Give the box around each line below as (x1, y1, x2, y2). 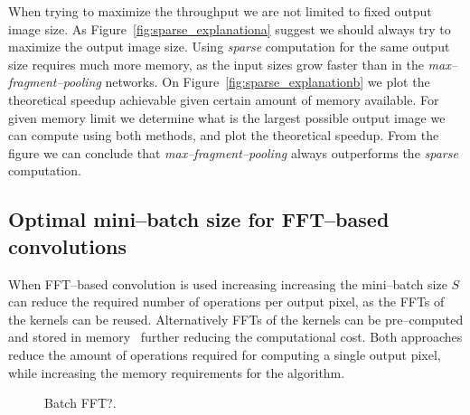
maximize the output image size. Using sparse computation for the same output (8, 37, 450, 56)
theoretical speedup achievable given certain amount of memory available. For (8, 90, 439, 108)
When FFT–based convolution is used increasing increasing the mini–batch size (8, 274, 447, 293)
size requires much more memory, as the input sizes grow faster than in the (8, 54, 424, 73)
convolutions (8, 231, 127, 259)
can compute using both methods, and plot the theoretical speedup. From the (8, 126, 439, 145)
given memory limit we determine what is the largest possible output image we (8, 108, 446, 127)
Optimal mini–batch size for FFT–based (8, 205, 390, 233)
